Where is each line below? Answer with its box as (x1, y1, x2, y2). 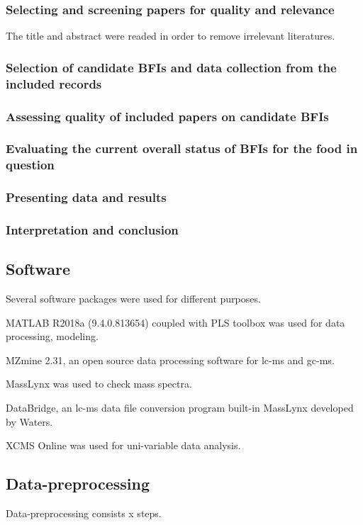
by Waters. (6, 414, 53, 429)
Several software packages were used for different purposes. (6, 291, 261, 306)
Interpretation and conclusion (6, 220, 179, 238)
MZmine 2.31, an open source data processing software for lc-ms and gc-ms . (6, 352, 335, 367)
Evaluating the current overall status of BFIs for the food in (6, 140, 358, 157)
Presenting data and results (6, 188, 167, 206)
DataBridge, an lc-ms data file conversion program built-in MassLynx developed (6, 400, 354, 415)
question (6, 156, 55, 174)
